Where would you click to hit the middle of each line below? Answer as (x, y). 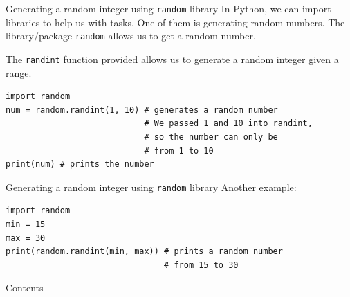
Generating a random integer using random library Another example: (151, 187)
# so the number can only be (211, 137)
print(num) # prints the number (80, 164)
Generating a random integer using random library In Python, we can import (168, 8)
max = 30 (26, 238)
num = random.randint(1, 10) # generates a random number (142, 110)
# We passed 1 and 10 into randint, (228, 124)
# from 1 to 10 (179, 151)
